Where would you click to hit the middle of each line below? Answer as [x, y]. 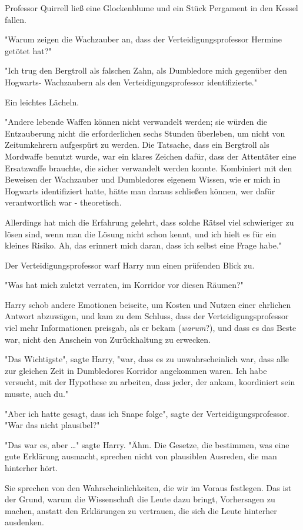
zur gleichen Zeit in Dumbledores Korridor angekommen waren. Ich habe [136, 370]
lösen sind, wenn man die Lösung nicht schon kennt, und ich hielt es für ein [141, 233]
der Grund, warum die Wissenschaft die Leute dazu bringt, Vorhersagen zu [140, 499]
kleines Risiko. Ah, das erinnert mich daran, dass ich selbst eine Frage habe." [144, 245]
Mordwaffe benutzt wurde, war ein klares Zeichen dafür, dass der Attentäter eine [151, 156]
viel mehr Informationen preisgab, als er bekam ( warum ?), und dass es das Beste [151, 328]
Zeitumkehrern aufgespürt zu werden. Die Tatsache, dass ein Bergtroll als [137, 145]
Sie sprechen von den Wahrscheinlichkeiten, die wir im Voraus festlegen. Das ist [148, 487]
